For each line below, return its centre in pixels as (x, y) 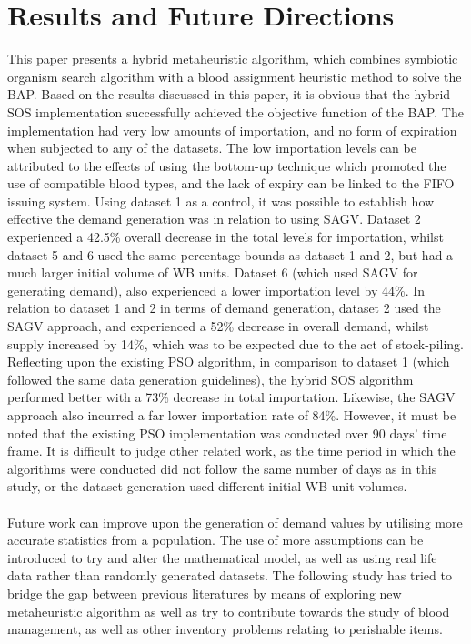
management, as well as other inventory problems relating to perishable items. (225, 629)
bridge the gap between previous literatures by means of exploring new (205, 593)
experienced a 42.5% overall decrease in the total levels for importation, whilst (225, 237)
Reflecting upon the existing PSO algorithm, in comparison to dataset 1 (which (229, 362)
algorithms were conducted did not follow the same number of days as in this (222, 468)
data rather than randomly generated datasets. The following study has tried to (230, 575)
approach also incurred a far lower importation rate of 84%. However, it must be (232, 415)
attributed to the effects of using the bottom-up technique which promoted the (227, 165)
